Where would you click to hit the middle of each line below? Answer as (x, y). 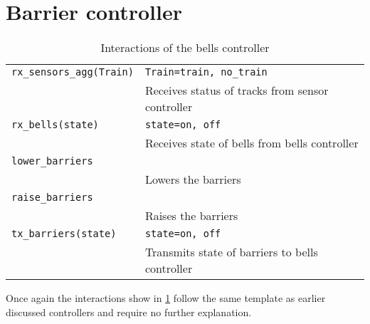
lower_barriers (52, 161)
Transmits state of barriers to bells (231, 252)
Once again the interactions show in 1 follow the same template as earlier (166, 298)
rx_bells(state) (55, 125)
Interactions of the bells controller (185, 48)
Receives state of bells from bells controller (252, 143)
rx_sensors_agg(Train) (73, 72)
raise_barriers (52, 198)
